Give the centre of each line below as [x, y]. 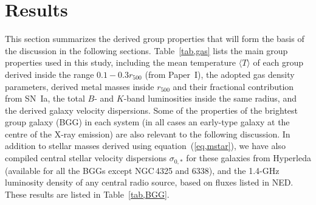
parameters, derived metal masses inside [80, 86]
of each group [278, 62]
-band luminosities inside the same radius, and [210, 98]
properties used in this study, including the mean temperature [121, 62]
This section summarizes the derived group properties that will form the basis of [155, 39]
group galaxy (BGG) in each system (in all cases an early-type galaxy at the [147, 122]
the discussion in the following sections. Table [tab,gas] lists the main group [146, 50]
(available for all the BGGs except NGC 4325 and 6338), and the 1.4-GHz [142, 170]
